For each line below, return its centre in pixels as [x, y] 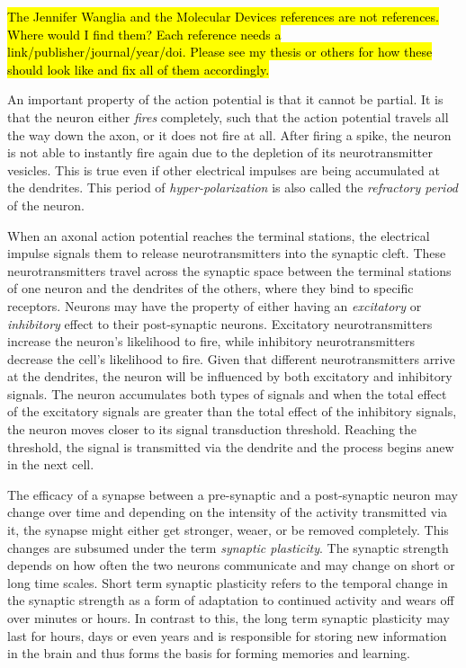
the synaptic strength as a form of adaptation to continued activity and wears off [231, 600]
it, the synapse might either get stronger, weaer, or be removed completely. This [228, 530]
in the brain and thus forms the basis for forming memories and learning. [209, 653]
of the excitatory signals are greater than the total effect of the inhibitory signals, [232, 411]
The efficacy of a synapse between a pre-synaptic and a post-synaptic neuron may [233, 494]
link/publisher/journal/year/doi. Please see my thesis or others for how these [220, 52]
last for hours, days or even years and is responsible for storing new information [227, 635]
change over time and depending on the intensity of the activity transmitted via [228, 512]
